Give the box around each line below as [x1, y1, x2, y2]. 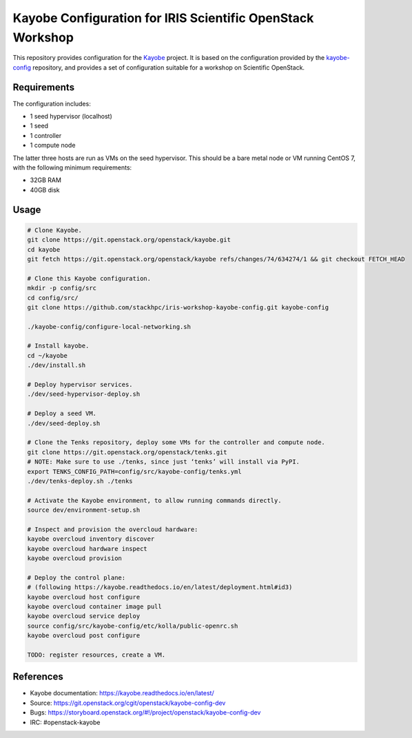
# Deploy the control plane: [27, 573, 126, 581]
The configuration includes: [12, 99, 91, 108]
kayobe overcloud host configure [27, 593, 141, 601]
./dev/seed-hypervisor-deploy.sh [27, 390, 141, 398]
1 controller [30, 131, 62, 139]
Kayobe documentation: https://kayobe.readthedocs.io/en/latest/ [30, 689, 214, 697]
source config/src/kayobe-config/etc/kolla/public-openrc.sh [27, 621, 238, 630]
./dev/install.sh [27, 361, 86, 369]
